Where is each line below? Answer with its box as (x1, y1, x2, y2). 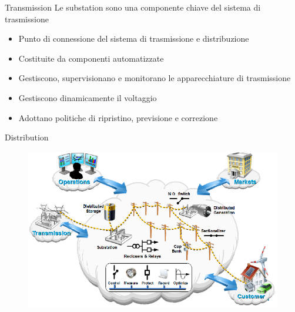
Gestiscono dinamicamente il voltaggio (18, 91, 157, 103)
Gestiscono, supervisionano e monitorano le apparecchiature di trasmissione (18, 72, 291, 84)
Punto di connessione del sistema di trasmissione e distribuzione (18, 32, 249, 45)
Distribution (5, 131, 49, 143)
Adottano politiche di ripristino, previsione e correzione (18, 111, 218, 123)
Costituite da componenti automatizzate (18, 52, 164, 64)
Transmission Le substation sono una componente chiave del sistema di (5, 1, 261, 13)
